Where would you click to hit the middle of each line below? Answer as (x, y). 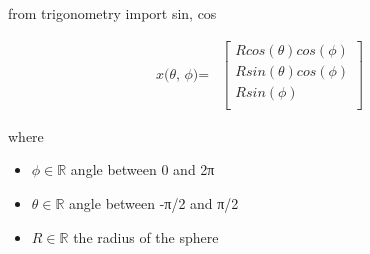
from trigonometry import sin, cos (112, 13)
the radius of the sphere (146, 236)
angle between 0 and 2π (142, 169)
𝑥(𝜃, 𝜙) (177, 74)
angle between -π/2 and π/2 (154, 202)
